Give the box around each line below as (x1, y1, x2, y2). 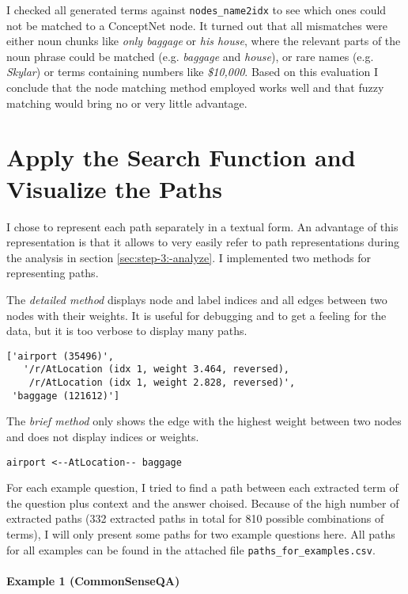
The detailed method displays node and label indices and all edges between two (6, 291, 387, 307)
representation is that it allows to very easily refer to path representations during (6, 234, 399, 250)
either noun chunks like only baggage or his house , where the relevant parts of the (6, 32, 401, 49)
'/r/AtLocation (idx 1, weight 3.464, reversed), (23, 364, 289, 375)
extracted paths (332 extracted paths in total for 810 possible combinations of (6, 510, 384, 527)
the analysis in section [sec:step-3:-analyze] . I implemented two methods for (6, 249, 371, 265)
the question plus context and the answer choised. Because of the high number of (6, 494, 399, 511)
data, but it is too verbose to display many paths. (6, 322, 247, 339)
